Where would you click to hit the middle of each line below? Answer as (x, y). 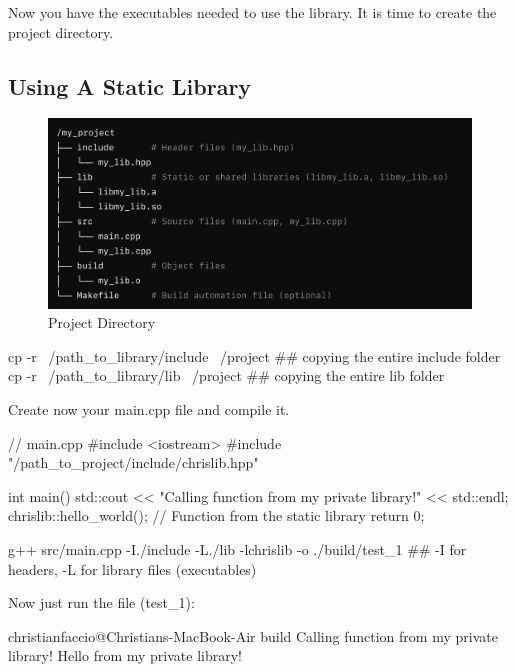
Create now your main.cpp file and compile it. (149, 409)
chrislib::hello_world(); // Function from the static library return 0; (216, 515)
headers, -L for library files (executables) (132, 568)
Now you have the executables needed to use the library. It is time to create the (252, 12)
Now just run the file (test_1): (101, 602)
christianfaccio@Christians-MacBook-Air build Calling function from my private (253, 635)
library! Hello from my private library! (125, 655)
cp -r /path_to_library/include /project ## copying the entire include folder (254, 355)
